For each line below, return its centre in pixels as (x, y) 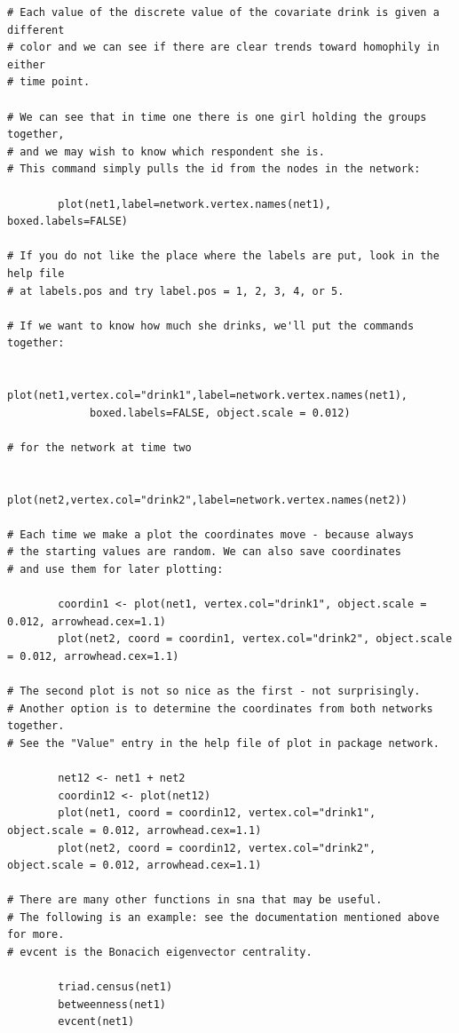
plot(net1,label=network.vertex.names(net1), (195, 204)
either (26, 64)
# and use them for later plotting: (115, 569)
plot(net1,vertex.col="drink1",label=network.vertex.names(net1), (208, 396)
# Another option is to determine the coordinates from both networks (220, 708)
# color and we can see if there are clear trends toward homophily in (223, 48)
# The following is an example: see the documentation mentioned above (223, 917)
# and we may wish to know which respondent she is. (166, 151)
